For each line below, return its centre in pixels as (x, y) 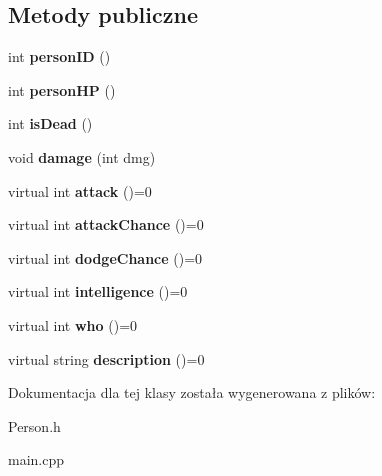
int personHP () (62, 89)
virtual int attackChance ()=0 (106, 224)
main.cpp (36, 459)
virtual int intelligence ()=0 (98, 291)
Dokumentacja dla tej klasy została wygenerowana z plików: (192, 392)
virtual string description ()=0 (106, 358)
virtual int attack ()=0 (80, 190)
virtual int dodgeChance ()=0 (105, 257)
